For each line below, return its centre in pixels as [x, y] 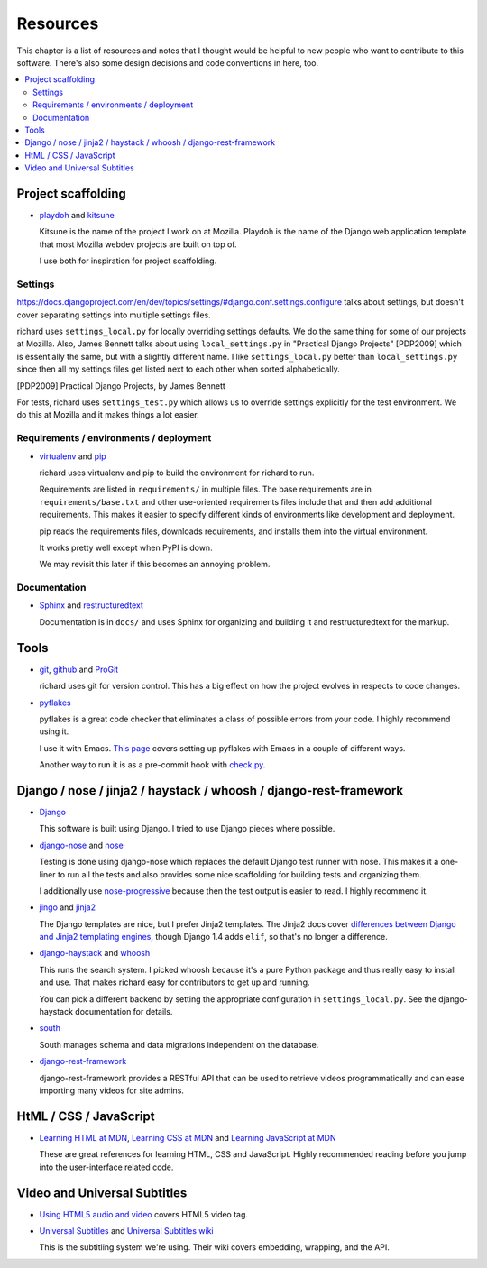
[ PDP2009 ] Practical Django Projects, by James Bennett [121, 386]
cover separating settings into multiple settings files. [114, 315]
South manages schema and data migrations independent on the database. [179, 1044]
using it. [54, 731]
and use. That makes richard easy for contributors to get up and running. [175, 982]
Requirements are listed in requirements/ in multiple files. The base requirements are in [205, 489]
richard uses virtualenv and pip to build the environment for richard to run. [177, 473]
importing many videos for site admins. [112, 1090]
